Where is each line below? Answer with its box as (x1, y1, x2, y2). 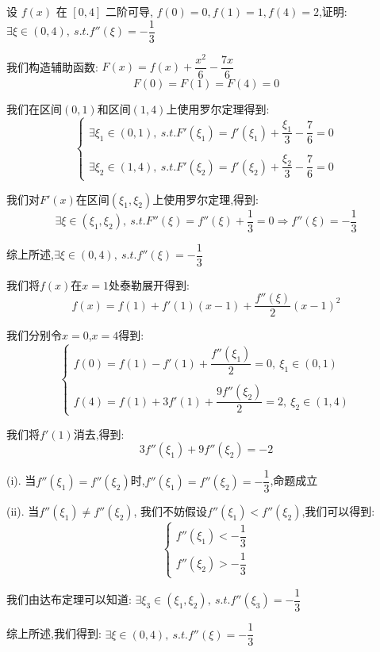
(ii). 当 (6, 503, 40, 520)
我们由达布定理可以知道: (6, 591, 132, 608)
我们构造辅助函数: (6, 58, 98, 75)
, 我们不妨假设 (133, 503, 208, 520)
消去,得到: (73, 425, 125, 442)
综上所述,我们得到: (6, 625, 102, 642)
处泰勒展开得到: (109, 276, 190, 293)
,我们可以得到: (301, 503, 375, 520)
